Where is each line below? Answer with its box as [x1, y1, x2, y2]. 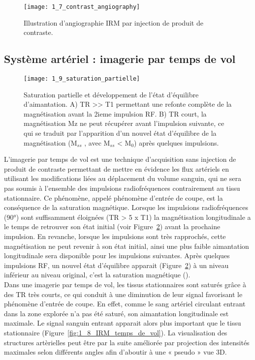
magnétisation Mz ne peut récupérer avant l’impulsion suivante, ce [24, 118, 224, 128]
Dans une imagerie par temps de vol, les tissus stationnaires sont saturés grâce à [4, 279, 246, 289]
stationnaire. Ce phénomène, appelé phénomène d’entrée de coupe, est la [4, 192, 223, 203]
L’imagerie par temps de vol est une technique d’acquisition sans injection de [4, 154, 236, 164]
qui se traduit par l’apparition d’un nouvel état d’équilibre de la [24, 128, 217, 138]
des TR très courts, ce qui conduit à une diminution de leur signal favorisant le [4, 289, 243, 299]
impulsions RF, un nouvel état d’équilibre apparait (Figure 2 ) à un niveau [4, 260, 229, 270]
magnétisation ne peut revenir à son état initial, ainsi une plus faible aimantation [4, 240, 249, 251]
